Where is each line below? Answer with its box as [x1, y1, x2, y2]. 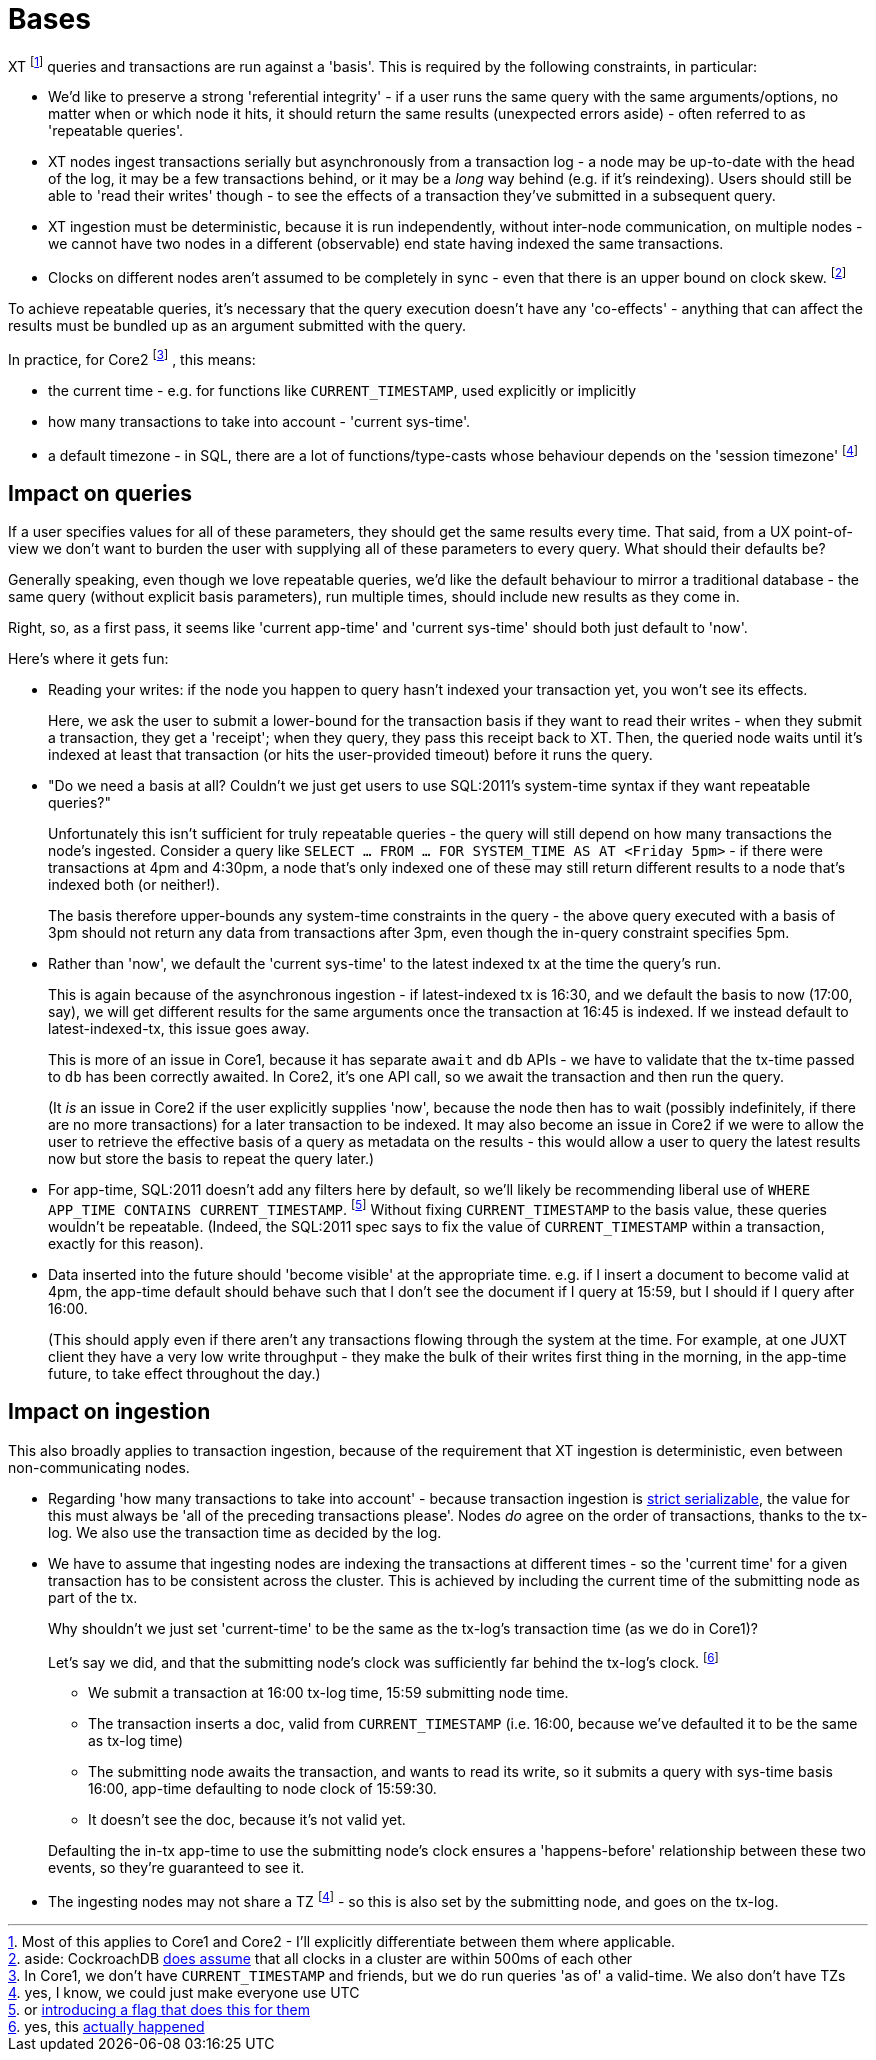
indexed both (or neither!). [48, 876, 220, 894]
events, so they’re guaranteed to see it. [48, 1859, 305, 1877]
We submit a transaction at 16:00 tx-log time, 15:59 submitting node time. [88, 1684, 569, 1702]
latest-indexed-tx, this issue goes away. [48, 1020, 310, 1038]
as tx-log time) [88, 1732, 184, 1750]
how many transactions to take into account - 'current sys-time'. [48, 412, 471, 430]
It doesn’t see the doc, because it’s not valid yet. [88, 1811, 406, 1829]
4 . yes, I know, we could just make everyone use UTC [8, 1984, 360, 2002]
